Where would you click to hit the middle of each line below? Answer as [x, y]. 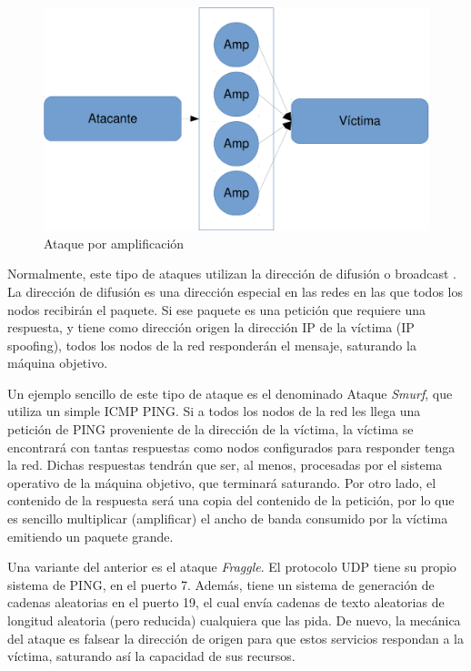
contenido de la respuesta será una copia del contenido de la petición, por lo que [231, 500]
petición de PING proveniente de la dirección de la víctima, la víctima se [210, 429]
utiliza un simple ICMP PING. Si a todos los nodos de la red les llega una [214, 411]
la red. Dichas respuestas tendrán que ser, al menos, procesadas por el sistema [225, 465]
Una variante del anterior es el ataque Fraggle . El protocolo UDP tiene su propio [232, 567]
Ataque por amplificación [114, 243]
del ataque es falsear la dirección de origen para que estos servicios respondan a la [236, 638]
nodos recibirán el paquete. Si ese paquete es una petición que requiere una [217, 309]
